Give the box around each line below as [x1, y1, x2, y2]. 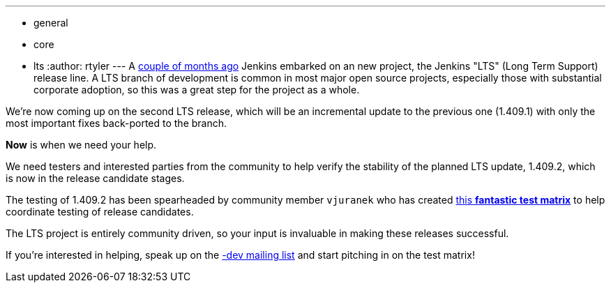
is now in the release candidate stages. [6, 172, 185, 184]
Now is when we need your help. [6, 139, 157, 151]
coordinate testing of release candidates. [6, 206, 194, 218]
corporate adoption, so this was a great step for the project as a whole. [33, 84, 360, 96]
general [33, 17, 68, 29]
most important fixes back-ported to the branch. [6, 117, 227, 129]
